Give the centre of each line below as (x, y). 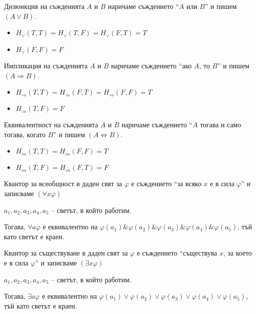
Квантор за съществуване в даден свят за (66, 253)
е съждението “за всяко (166, 183)
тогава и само (221, 125)
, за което (238, 253)
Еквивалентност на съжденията (51, 125)
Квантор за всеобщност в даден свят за (63, 183)
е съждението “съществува (177, 253)
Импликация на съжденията (46, 66)
